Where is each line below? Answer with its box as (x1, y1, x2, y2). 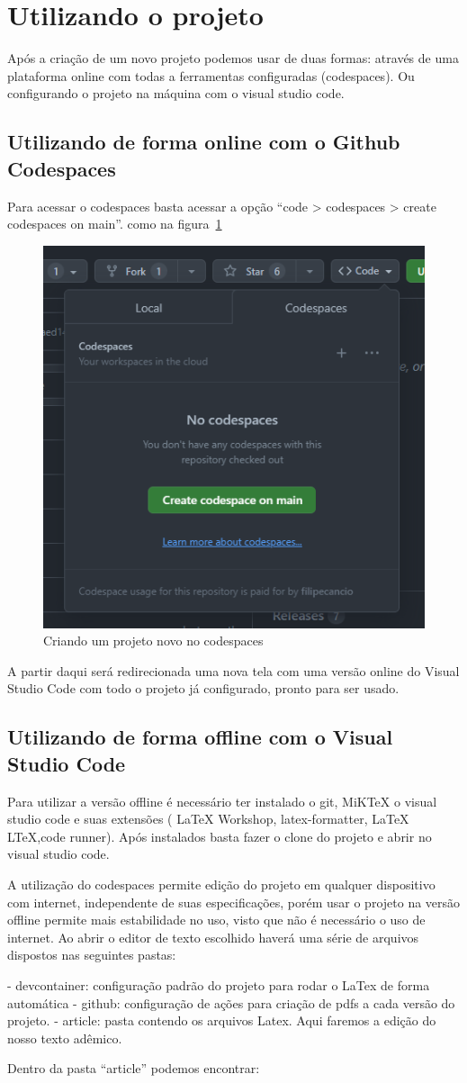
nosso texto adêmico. (7, 1028, 122, 1047)
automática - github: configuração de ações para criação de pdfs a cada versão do (7, 993, 455, 1012)
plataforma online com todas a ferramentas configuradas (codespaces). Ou (7, 66, 415, 85)
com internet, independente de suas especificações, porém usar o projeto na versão (7, 892, 461, 911)
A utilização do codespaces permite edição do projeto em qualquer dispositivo (7, 874, 436, 893)
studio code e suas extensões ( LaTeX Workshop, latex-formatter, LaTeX (7, 809, 409, 828)
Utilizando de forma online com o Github (7, 128, 400, 156)
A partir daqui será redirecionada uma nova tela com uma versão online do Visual (7, 661, 460, 680)
